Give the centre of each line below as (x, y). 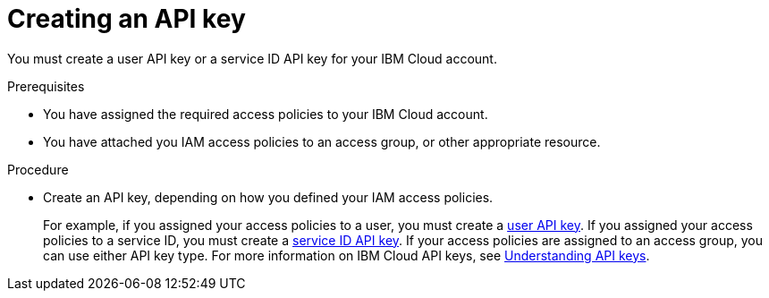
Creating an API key (127, 19)
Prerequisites (46, 86)
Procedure (38, 169)
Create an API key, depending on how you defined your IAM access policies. (268, 197)
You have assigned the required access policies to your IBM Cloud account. (266, 114)
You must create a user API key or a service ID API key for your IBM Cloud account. (252, 58)
